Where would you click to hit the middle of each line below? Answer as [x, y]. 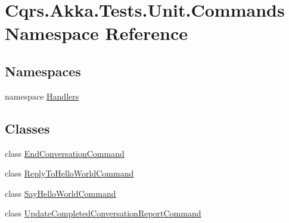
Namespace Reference [96, 33]
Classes [27, 128]
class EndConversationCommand [65, 153]
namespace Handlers [42, 96]
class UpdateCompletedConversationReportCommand [103, 213]
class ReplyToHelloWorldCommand [69, 173]
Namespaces [43, 71]
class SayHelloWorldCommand [60, 193]
